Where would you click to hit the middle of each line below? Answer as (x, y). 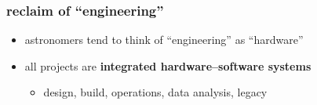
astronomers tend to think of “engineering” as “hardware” (164, 40)
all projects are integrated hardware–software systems (168, 65)
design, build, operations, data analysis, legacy (155, 92)
